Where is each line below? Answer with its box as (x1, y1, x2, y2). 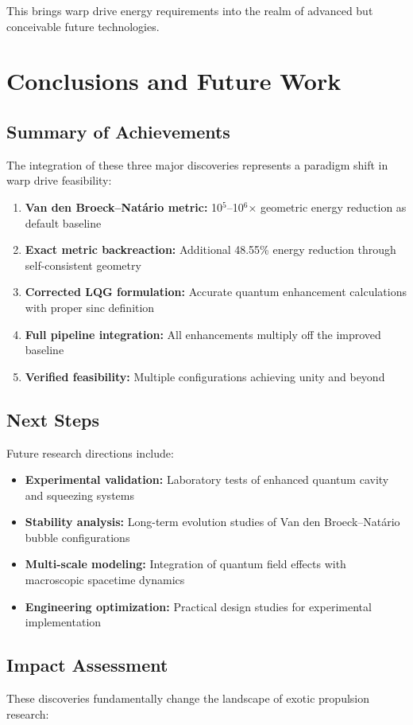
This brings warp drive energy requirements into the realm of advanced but (6, 2, 373, 18)
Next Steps (6, 407, 99, 431)
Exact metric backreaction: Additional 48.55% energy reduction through (25, 241, 396, 258)
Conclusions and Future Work (6, 64, 342, 97)
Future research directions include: (6, 444, 174, 461)
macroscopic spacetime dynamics (25, 571, 185, 588)
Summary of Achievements (6, 119, 230, 143)
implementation (25, 614, 102, 630)
